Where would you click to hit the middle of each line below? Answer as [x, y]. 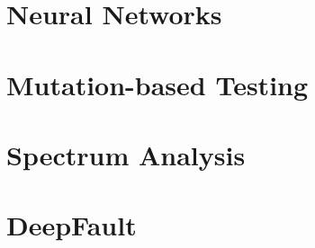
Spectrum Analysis [126, 154]
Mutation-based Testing [157, 84]
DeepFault [72, 225]
